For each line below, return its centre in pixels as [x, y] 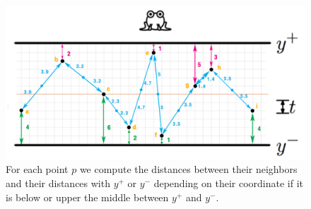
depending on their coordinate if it [228, 183]
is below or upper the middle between [87, 197]
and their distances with [58, 183]
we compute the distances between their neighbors [188, 169]
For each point [37, 169]
